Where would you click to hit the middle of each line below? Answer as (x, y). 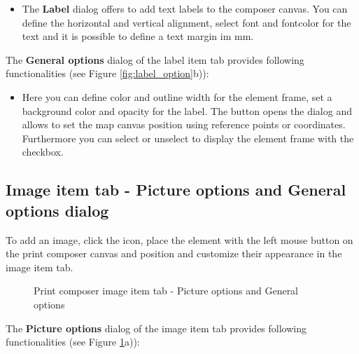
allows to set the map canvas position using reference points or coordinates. (184, 124)
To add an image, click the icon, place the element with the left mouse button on (179, 239)
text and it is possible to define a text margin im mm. (138, 36)
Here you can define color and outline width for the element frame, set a (177, 96)
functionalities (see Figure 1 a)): (73, 342)
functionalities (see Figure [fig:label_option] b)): (107, 73)
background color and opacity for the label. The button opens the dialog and (187, 110)
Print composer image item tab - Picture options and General (166, 291)
